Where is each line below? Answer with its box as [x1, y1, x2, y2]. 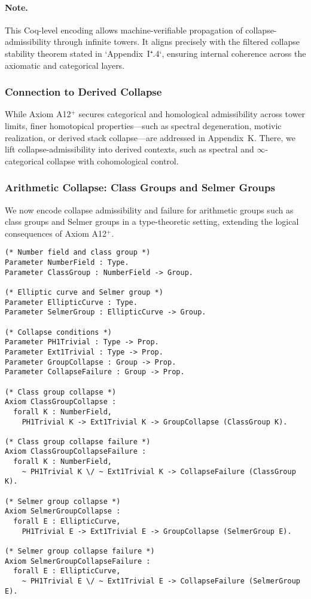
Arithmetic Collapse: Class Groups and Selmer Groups [5, 180, 275, 195]
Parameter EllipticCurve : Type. [5, 298, 138, 307]
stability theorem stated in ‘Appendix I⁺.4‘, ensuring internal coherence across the [5, 47, 306, 59]
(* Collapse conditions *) [5, 328, 112, 337]
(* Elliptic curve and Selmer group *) [5, 288, 163, 297]
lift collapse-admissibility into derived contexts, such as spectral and [5, 143, 254, 155]
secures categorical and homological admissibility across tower [78, 108, 306, 120]
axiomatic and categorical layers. [5, 59, 125, 71]
